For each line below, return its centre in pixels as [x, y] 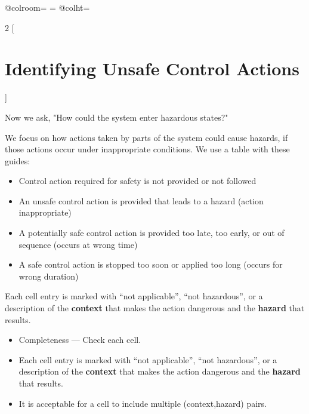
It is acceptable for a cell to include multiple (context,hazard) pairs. [143, 403]
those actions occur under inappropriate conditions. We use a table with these [147, 149]
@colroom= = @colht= [47, 7]
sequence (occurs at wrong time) [78, 244]
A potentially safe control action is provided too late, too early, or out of [152, 233]
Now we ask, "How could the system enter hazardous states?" [117, 117]
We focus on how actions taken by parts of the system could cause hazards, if [146, 137]
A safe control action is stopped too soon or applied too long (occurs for [151, 264]
